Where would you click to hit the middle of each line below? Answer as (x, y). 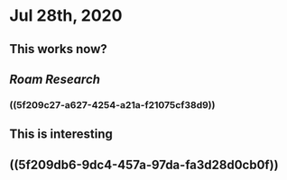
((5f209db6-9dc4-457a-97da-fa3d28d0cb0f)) (144, 164)
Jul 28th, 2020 (66, 16)
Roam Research (55, 79)
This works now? (59, 49)
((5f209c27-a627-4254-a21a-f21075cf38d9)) (112, 104)
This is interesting (61, 135)
